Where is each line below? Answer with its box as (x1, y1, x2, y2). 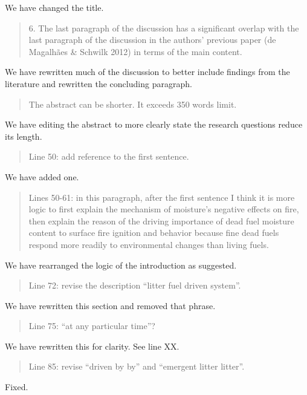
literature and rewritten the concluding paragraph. (5, 77, 192, 90)
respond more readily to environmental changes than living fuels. (28, 238, 269, 250)
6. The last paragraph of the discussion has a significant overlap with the (28, 21, 299, 34)
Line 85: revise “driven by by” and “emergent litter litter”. (28, 360, 245, 373)
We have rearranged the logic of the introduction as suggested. (5, 258, 237, 271)
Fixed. (5, 380, 28, 393)
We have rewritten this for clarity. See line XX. (5, 339, 179, 352)
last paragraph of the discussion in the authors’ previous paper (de (28, 33, 276, 46)
